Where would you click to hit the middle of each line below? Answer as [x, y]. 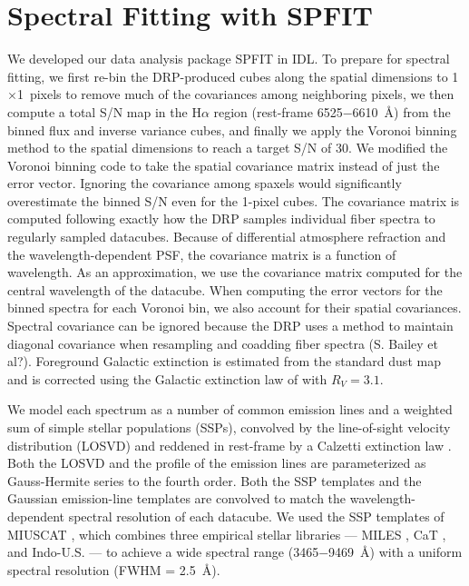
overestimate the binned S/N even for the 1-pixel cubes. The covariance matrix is [234, 200]
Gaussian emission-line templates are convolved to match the [177, 498]
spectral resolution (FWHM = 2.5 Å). [114, 569]
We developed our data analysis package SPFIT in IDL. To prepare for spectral [229, 59]
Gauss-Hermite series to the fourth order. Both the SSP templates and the [215, 480]
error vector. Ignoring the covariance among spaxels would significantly [205, 183]
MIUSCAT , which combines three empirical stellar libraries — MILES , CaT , [227, 534]
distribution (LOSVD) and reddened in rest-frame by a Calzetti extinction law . [230, 445]
